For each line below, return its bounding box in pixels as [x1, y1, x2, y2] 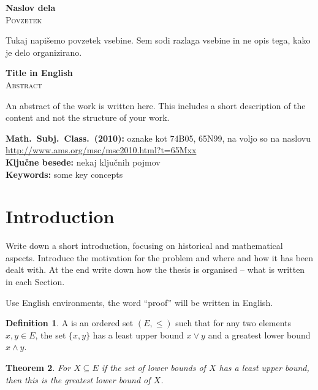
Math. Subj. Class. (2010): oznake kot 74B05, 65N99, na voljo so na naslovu [6, 131, 311, 144]
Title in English [6, 66, 73, 79]
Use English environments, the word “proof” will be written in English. [6, 296, 273, 308]
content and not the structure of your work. [6, 111, 170, 124]
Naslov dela [6, 1, 56, 13]
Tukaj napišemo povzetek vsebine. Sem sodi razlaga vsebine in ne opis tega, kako [6, 34, 311, 47]
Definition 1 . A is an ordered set [6, 316, 134, 329]
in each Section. [6, 275, 65, 288]
